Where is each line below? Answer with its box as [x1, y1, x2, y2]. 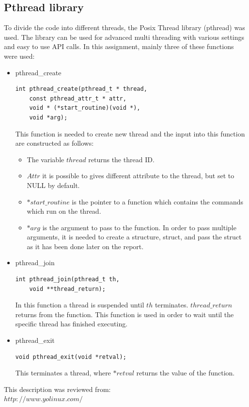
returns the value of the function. [136, 368, 235, 378]
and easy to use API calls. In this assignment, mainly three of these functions [4, 41, 234, 51]
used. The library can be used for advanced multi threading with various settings [4, 32, 245, 42]
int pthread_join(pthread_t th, [15, 276, 120, 283]
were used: [4, 51, 35, 61]
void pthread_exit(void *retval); [15, 353, 126, 360]
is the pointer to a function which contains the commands [72, 196, 244, 206]
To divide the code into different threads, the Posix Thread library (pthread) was [4, 22, 245, 33]
